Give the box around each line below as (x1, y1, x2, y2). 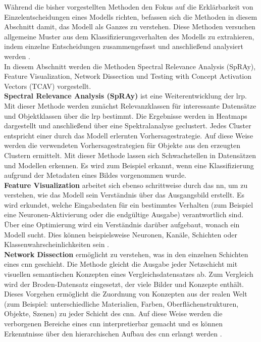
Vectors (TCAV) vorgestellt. (4, 80, 91, 91)
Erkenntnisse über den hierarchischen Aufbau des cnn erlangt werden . (4, 328, 222, 338)
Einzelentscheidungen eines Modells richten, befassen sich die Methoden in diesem (4, 11, 257, 22)
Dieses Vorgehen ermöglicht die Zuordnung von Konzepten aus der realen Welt (4, 288, 247, 299)
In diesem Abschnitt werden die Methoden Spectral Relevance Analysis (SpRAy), (4, 61, 256, 71)
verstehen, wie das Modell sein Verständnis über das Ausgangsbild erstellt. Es (4, 189, 244, 200)
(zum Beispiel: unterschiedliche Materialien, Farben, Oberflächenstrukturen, (4, 298, 239, 309)
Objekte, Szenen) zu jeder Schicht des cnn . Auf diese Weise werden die (4, 308, 223, 319)
